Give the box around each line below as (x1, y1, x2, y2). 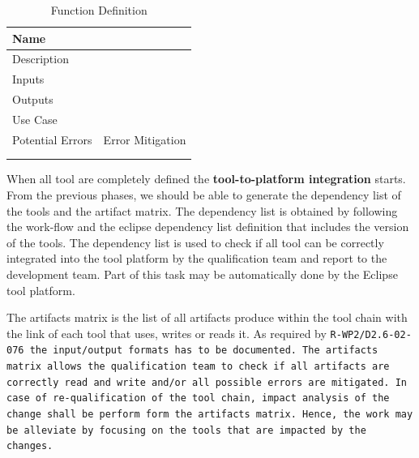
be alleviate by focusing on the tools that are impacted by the (6, 424, 366, 436)
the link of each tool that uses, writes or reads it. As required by (6, 324, 327, 341)
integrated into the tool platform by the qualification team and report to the (6, 250, 387, 267)
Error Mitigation (103, 131, 186, 148)
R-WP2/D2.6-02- (330, 328, 412, 340)
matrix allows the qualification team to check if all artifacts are (6, 361, 390, 373)
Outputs (12, 91, 53, 108)
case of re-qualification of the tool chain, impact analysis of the (6, 392, 390, 404)
